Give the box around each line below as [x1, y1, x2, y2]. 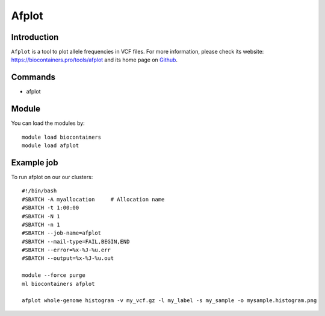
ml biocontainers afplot [22, 280, 95, 287]
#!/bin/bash [22, 188, 57, 194]
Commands [11, 72, 56, 83]
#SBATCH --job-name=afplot [22, 230, 102, 236]
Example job [11, 157, 58, 168]
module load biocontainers [22, 133, 102, 141]
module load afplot [22, 142, 79, 149]
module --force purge [22, 272, 85, 279]
